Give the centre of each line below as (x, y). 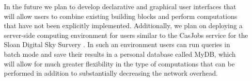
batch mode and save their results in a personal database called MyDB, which (120, 54)
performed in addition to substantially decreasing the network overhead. (111, 73)
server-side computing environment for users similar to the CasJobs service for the (126, 35)
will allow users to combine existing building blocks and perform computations (121, 16)
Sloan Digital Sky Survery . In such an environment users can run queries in (117, 44)
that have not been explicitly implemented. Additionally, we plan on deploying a (123, 25)
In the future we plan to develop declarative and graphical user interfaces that (120, 6)
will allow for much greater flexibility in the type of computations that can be (119, 63)
